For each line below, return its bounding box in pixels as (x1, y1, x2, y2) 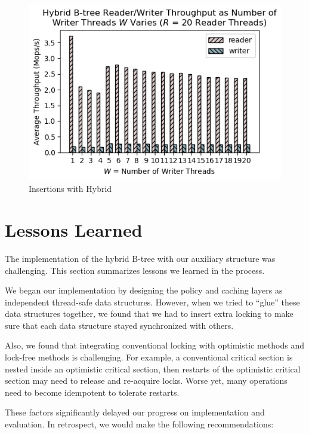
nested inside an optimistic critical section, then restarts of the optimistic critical (5, 362, 301, 375)
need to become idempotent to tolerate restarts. (5, 386, 180, 398)
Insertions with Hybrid (29, 182, 112, 195)
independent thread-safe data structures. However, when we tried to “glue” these (5, 295, 300, 308)
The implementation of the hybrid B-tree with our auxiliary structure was (5, 252, 276, 264)
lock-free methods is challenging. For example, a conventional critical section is (5, 351, 293, 363)
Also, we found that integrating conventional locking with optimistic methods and (5, 339, 304, 352)
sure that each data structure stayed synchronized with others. (5, 319, 234, 331)
